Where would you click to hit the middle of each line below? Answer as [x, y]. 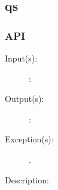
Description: [27, 179]
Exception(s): [29, 139]
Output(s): [25, 99]
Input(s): [21, 58]
